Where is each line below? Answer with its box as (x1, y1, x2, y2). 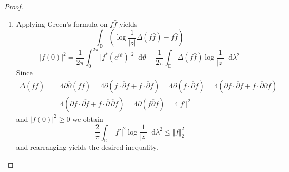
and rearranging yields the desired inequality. (16, 142, 158, 152)
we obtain (72, 113, 103, 124)
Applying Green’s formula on (16, 18, 108, 29)
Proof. (4, 1, 23, 11)
